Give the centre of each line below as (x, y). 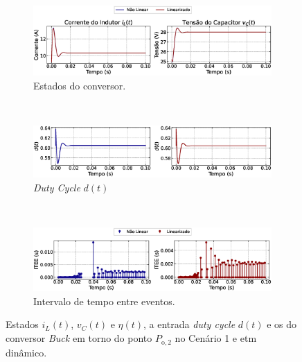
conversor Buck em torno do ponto (79, 338)
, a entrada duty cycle (189, 324)
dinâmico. (26, 352)
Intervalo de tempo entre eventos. (104, 301)
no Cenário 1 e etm (216, 338)
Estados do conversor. (80, 86)
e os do (282, 324)
